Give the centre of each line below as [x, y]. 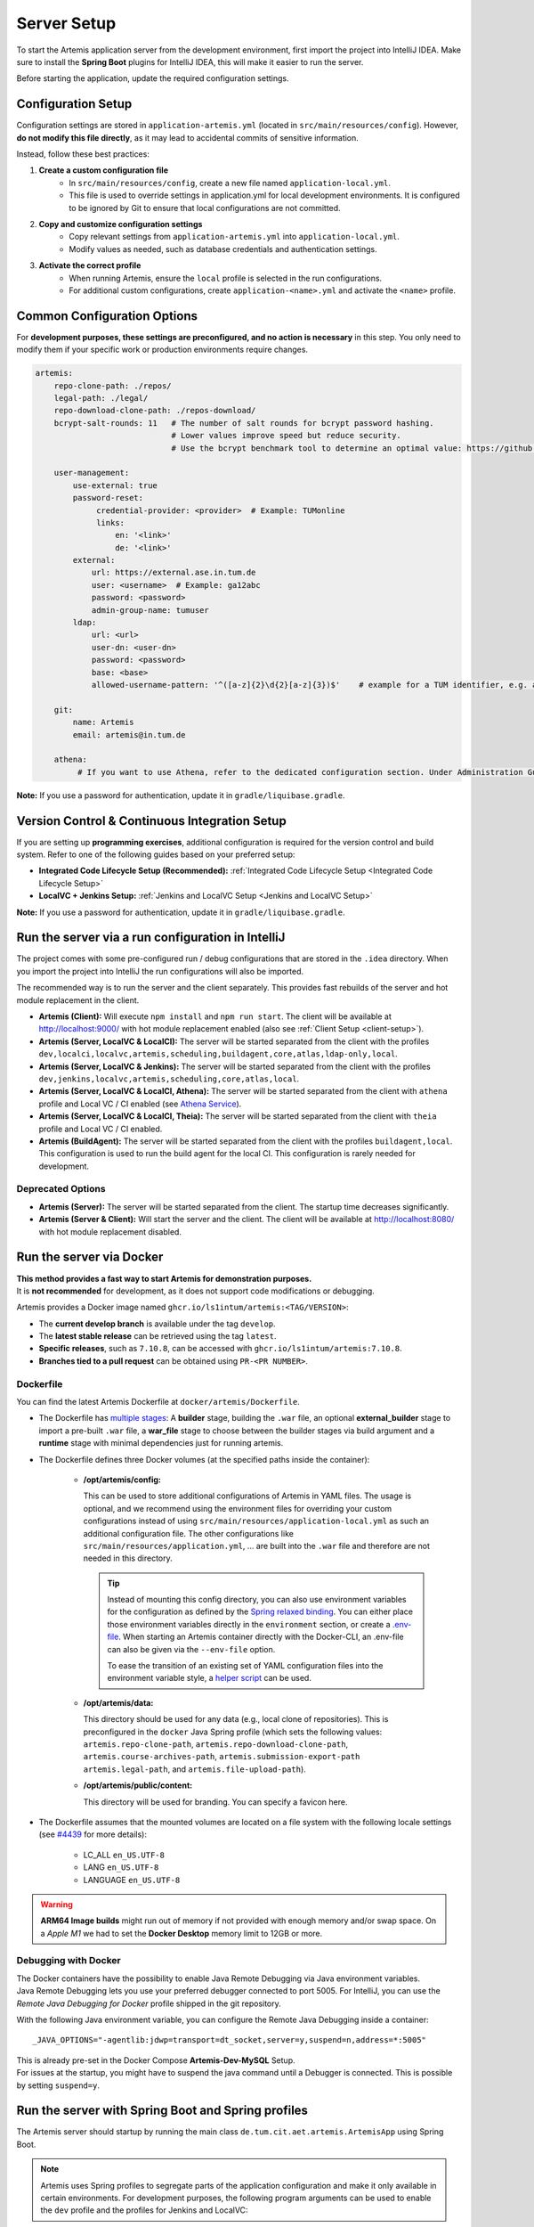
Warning [57, 1904]
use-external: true [115, 485]
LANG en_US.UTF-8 [121, 1867]
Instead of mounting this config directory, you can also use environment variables [257, 1600]
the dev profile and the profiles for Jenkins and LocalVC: [144, 2210]
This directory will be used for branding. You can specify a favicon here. [215, 1802]
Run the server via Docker [90, 1257]
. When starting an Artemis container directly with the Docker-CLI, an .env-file [261, 1637]
